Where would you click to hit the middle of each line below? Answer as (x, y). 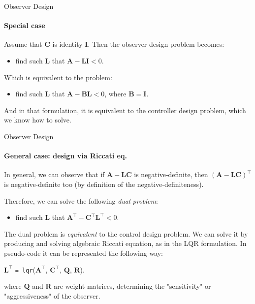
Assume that (23, 44)
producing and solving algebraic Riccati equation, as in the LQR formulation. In (125, 243)
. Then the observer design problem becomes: (156, 44)
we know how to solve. (38, 120)
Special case (25, 25)
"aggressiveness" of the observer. (52, 295)
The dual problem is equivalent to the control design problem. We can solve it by (126, 233)
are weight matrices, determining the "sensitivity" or (132, 286)
